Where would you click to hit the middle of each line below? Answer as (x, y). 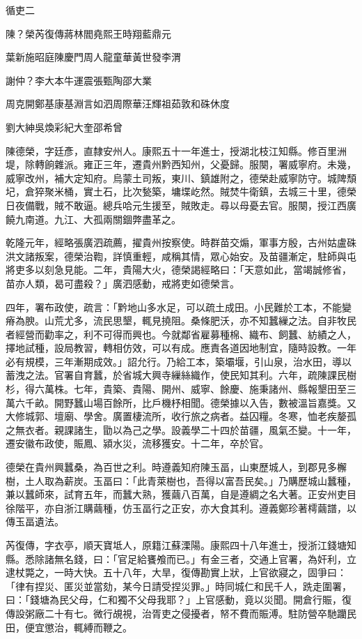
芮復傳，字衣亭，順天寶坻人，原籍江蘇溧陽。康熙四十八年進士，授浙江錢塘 (176, 545)
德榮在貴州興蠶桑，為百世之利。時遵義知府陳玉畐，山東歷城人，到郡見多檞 (176, 467)
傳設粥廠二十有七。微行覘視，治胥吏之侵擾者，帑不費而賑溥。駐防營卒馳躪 (176, 613)
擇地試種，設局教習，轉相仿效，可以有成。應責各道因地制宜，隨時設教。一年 (181, 348)
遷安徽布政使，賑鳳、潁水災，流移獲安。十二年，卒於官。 (137, 443)
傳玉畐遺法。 (35, 521)
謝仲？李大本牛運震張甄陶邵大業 (79, 80)
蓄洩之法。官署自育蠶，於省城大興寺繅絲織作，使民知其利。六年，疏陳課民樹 (181, 375)
